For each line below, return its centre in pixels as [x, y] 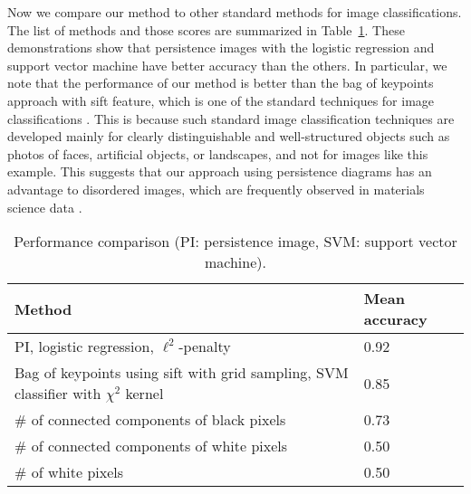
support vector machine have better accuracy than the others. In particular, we [227, 65]
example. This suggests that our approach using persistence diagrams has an [220, 171]
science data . [45, 207]
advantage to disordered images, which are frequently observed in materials [216, 189]
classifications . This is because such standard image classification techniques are [231, 118]
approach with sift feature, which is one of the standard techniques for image [221, 100]
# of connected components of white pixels [151, 446]
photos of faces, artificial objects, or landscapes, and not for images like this [218, 153]
